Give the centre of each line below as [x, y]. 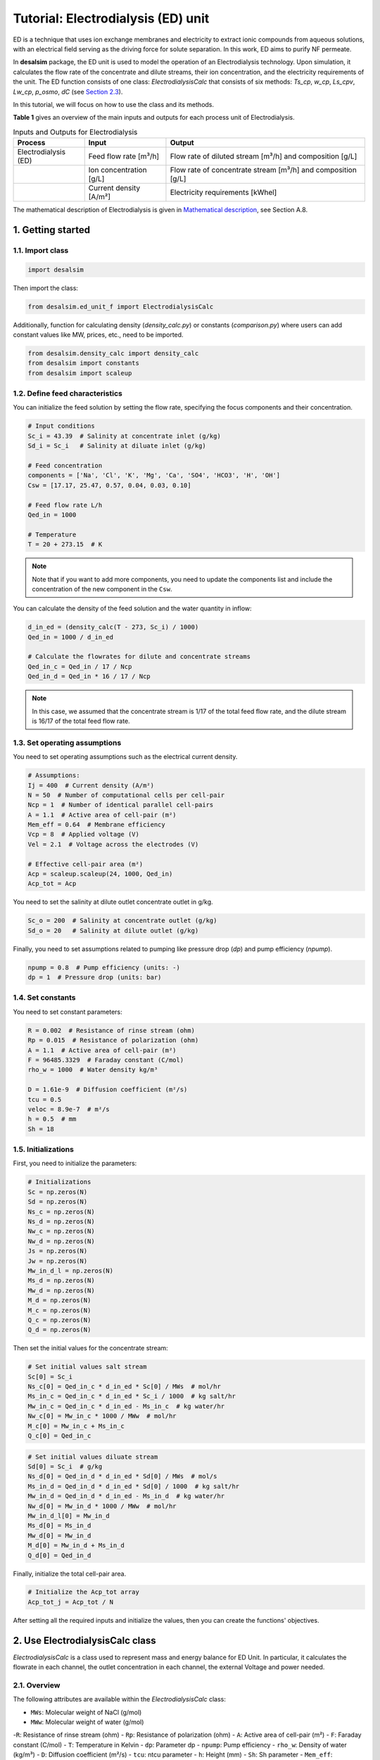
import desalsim [56, 270]
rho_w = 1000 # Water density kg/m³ [93, 1070]
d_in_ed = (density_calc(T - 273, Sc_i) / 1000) [113, 627]
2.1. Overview [37, 1685]
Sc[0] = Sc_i [50, 1377]
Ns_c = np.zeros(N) [61, 1212]
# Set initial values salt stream [87, 1367]
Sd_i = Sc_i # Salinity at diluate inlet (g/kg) [117, 446]
